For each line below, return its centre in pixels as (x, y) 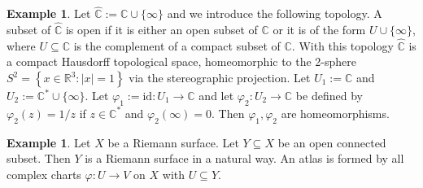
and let (216, 96)
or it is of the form (319, 30)
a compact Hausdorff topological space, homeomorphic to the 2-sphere (182, 61)
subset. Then (39, 158)
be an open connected (332, 142)
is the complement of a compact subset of (177, 45)
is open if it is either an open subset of (161, 30)
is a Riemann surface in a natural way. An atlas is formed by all (244, 158)
